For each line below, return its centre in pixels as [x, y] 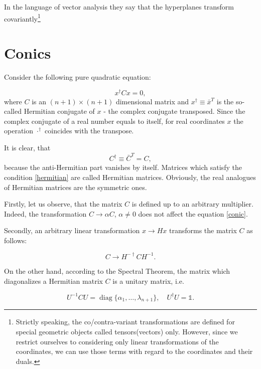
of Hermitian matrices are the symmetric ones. [76, 187]
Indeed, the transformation [45, 213]
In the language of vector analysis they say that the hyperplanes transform [119, 7]
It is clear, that [27, 148]
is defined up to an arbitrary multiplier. [192, 204]
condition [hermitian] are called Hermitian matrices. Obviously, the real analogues [130, 177]
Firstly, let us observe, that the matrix [63, 204]
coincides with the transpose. [89, 131]
